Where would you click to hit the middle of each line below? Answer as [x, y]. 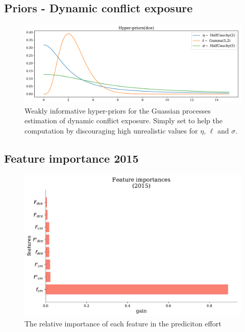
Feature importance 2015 [71, 158]
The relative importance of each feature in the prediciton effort [123, 323]
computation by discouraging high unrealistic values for [111, 131]
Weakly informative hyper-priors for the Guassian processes [118, 110]
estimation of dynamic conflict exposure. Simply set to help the [124, 120]
